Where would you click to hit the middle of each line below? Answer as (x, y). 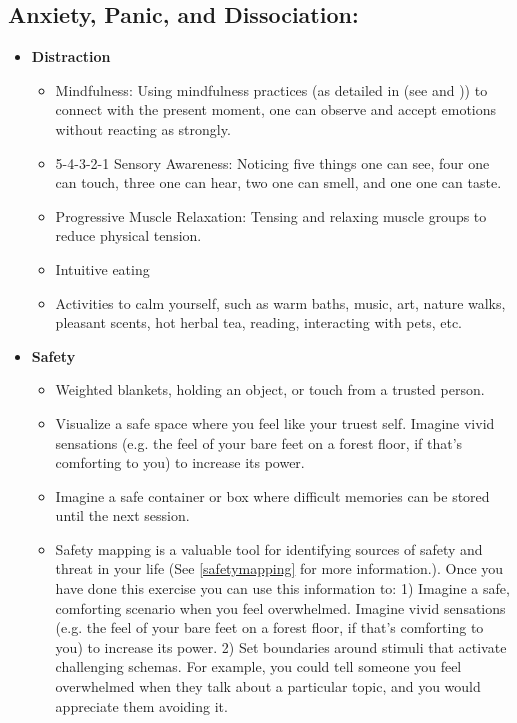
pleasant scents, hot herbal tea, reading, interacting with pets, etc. (259, 322)
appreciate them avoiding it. (141, 705)
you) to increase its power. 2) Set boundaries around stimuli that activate (281, 646)
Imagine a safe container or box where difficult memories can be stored (272, 495)
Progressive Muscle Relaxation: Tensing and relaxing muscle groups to (271, 215)
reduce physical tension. (128, 235)
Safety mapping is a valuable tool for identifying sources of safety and (269, 548)
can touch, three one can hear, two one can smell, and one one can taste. (278, 182)
